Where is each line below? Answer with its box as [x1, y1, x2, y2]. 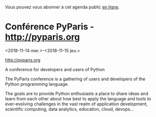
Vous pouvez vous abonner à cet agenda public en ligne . [5, 4, 120, 10]
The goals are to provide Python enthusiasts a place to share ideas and [5, 90, 148, 97]
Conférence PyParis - [5, 21, 94, 32]
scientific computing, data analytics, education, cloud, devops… [5, 106, 134, 112]
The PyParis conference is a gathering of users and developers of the [5, 76, 146, 82]
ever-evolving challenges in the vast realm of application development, [5, 101, 148, 107]
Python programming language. [5, 81, 69, 87]
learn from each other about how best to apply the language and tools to [5, 96, 152, 101]
